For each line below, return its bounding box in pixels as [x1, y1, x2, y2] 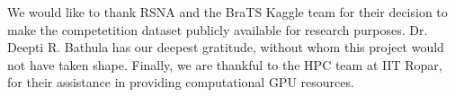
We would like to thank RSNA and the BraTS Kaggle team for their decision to [7, 3, 448, 21]
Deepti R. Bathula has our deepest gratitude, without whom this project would [7, 38, 444, 57]
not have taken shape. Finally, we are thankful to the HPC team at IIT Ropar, [7, 55, 442, 74]
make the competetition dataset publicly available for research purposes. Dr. [7, 20, 428, 39]
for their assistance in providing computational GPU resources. [7, 73, 354, 92]
